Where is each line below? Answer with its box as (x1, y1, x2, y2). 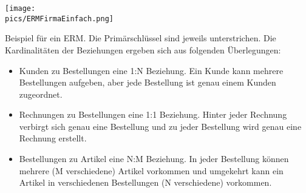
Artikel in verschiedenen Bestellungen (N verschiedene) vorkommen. (19, 176, 272, 189)
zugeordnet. (19, 87, 63, 100)
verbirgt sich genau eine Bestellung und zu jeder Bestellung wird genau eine (19, 120, 302, 132)
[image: (5, 4, 36, 13)
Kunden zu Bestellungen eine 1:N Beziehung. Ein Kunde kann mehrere (19, 64, 284, 76)
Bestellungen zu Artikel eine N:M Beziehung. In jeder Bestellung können (19, 152, 289, 165)
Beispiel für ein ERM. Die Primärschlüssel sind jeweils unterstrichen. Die (5, 32, 276, 44)
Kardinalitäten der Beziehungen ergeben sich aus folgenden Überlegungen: (5, 43, 281, 56)
